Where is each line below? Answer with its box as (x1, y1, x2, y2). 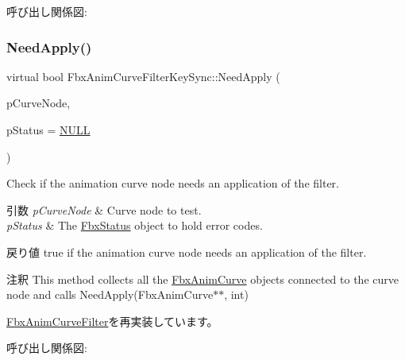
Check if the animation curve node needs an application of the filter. (6, 175, 340, 192)
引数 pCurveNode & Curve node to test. (6, 201, 202, 218)
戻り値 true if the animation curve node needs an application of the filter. (6, 243, 367, 260)
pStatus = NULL (6, 122, 91, 137)
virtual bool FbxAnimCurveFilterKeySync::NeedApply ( (6, 68, 280, 84)
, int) (224, 286, 249, 303)
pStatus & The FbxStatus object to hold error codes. (6, 217, 263, 234)
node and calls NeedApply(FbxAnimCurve (6, 286, 214, 303)
